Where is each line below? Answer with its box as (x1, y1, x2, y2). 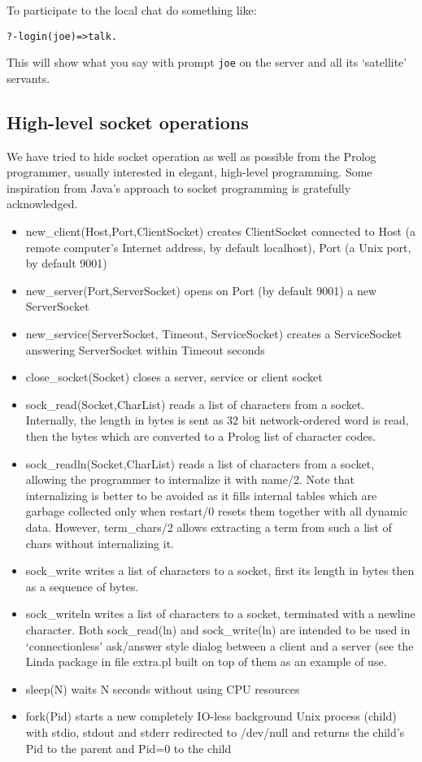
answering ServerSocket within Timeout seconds (25, 341, 265, 358)
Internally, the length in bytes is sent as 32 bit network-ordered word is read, (25, 411, 409, 429)
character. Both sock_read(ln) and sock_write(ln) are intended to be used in (25, 620, 411, 638)
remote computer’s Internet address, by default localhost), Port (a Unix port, (25, 238, 411, 255)
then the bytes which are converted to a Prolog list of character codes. (25, 428, 376, 445)
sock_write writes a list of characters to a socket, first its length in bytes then (25, 562, 415, 579)
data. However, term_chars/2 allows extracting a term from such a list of (25, 518, 392, 535)
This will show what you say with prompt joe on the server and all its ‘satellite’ (7, 54, 407, 71)
